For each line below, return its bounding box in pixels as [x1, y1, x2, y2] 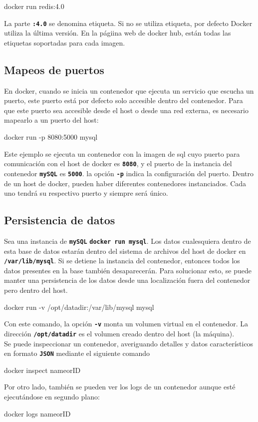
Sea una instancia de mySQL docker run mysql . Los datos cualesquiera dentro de [4, 235, 251, 246]
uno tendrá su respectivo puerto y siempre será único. [4, 188, 168, 198]
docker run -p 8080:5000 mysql [4, 132, 98, 142]
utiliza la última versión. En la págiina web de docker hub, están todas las [4, 28, 231, 38]
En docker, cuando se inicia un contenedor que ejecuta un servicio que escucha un [4, 85, 254, 96]
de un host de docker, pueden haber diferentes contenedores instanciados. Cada [4, 178, 247, 188]
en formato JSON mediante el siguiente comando [4, 348, 150, 358]
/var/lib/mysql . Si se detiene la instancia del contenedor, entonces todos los [4, 255, 240, 266]
